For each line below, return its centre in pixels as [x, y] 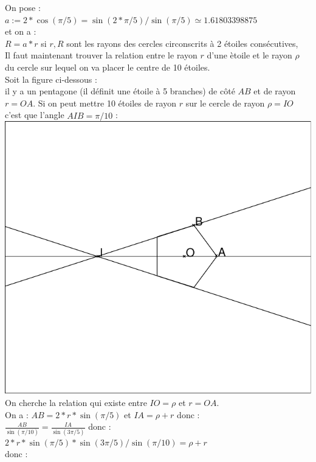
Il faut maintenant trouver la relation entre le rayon [101, 55]
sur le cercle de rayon [225, 103]
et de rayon [275, 91]
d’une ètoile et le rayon [249, 55]
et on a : [21, 31]
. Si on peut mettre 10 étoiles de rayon [105, 103]
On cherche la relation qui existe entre [76, 403]
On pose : [23, 7]
